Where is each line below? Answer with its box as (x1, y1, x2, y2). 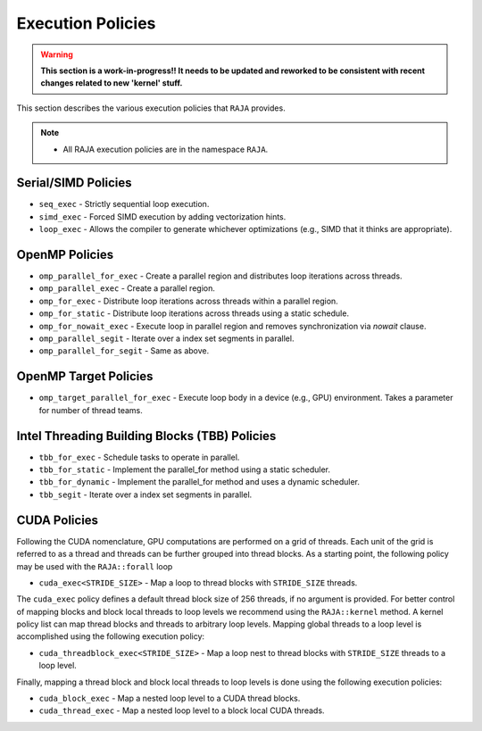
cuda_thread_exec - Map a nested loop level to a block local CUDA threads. (38, 705, 325, 716)
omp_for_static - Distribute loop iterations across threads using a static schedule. (38, 308, 350, 319)
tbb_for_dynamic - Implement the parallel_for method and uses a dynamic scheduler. (38, 477, 361, 487)
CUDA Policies (16, 512, 98, 527)
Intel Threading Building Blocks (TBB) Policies (16, 428, 277, 444)
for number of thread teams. (38, 404, 143, 415)
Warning (40, 49, 73, 60)
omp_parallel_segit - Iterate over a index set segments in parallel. (38, 333, 295, 344)
